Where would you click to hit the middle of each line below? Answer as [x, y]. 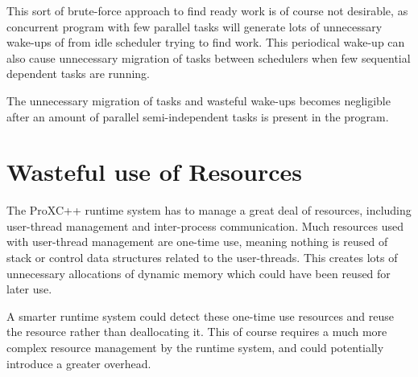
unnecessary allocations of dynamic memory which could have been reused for [199, 273]
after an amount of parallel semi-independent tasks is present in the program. [198, 116]
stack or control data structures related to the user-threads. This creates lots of [202, 258]
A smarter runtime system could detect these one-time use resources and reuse [201, 316]
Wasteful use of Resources [155, 172]
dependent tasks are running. [78, 74]
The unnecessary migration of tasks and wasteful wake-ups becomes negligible [199, 100]
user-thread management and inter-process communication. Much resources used [205, 225]
